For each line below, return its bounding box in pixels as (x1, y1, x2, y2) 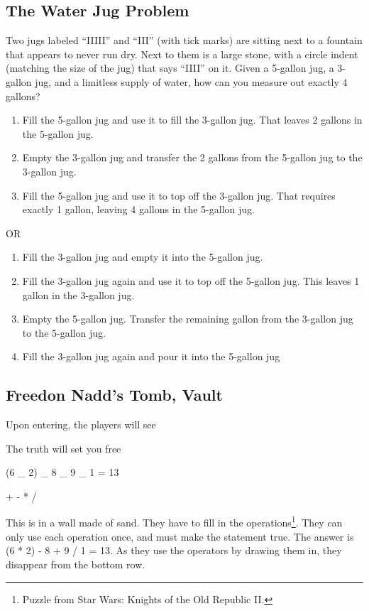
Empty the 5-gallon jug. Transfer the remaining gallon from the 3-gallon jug (22, 311, 353, 326)
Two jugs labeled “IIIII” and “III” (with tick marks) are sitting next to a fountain (6, 33, 363, 48)
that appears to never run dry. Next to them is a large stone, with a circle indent (6, 46, 358, 61)
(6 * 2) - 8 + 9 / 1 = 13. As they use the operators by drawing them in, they (6, 543, 342, 558)
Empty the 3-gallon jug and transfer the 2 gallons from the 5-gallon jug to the (22, 150, 363, 165)
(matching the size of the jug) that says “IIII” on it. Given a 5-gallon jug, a (6, 60, 334, 75)
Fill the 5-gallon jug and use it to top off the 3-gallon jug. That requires (22, 188, 336, 202)
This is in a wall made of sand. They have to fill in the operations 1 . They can (6, 513, 343, 530)
